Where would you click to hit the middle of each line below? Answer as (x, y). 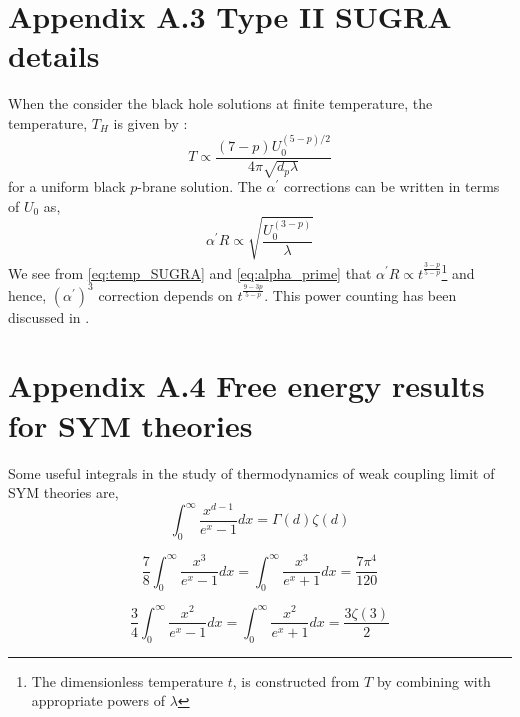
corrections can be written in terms (391, 186)
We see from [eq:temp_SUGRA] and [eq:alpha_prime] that (190, 272)
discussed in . (49, 316)
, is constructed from (296, 680)
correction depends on (165, 294)
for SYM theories (130, 424)
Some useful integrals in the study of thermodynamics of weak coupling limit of (251, 472)
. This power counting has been (360, 294)
